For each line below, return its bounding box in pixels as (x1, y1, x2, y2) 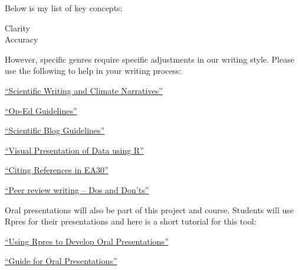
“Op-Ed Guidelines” (5, 104, 77, 116)
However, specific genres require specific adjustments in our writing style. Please (5, 53, 294, 65)
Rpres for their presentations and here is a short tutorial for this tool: (5, 215, 257, 227)
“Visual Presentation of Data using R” (5, 144, 144, 156)
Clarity (5, 21, 30, 34)
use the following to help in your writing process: (5, 64, 182, 77)
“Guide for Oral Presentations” (5, 255, 117, 267)
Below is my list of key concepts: (5, 2, 123, 14)
